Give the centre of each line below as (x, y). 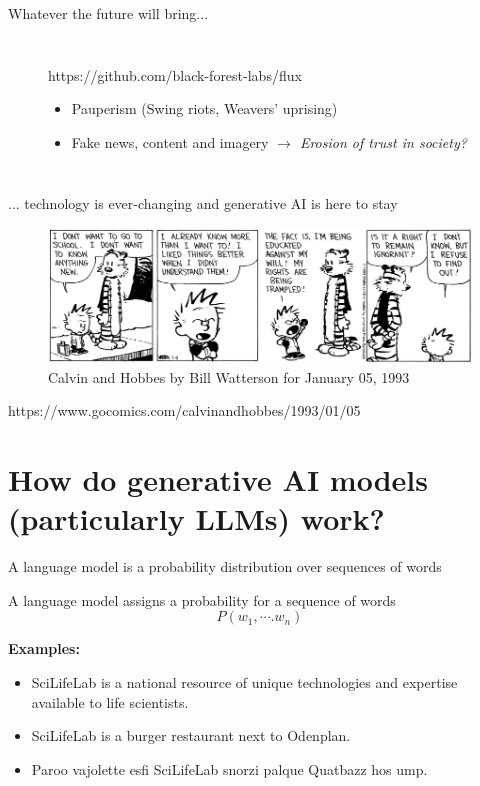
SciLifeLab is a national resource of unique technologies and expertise (244, 682)
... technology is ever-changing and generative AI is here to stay (203, 203)
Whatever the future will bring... (108, 13)
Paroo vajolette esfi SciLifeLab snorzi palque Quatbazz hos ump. (229, 768)
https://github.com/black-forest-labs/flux (175, 74)
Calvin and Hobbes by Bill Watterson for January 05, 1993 (229, 376)
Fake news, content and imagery (170, 141)
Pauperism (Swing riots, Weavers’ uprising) (204, 108)
